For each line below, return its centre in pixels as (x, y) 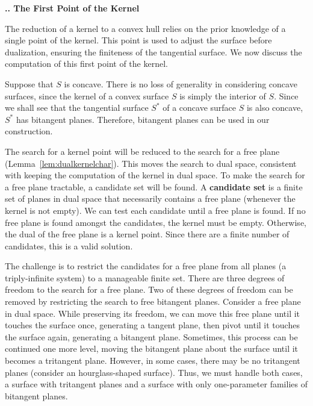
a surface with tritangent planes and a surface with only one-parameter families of (156, 384)
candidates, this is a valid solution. (69, 245)
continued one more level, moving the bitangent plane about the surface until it (152, 348)
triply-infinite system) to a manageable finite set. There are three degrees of (145, 277)
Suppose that (29, 83)
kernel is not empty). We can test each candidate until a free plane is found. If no (155, 210)
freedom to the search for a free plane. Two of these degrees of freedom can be (149, 289)
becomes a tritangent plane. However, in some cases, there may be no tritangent (153, 361)
